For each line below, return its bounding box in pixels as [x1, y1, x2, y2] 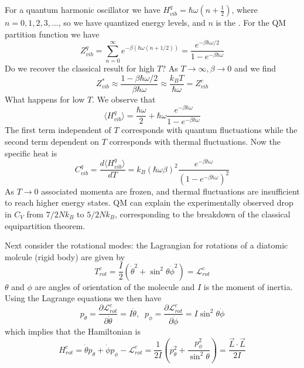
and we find [234, 62, 276, 74]
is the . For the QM [216, 16, 286, 28]
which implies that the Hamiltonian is [5, 325, 141, 337]
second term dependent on [5, 135, 100, 147]
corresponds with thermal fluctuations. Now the [109, 135, 281, 147]
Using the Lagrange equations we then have [5, 292, 162, 304]
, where [231, 4, 258, 15]
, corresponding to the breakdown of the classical [114, 207, 291, 220]
